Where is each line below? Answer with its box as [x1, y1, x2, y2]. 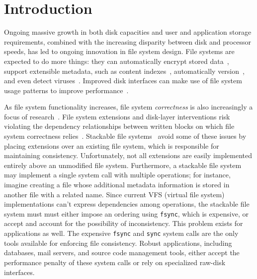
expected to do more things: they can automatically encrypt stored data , [4, 56, 229, 66]
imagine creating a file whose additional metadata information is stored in [4, 179, 230, 190]
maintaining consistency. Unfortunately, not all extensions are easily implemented [4, 150, 253, 161]
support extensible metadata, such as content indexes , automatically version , [4, 65, 245, 76]
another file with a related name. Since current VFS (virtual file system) [4, 189, 225, 199]
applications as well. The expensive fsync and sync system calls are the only [4, 228, 239, 238]
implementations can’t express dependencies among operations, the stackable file [4, 199, 250, 209]
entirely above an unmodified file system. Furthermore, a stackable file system [4, 160, 242, 170]
